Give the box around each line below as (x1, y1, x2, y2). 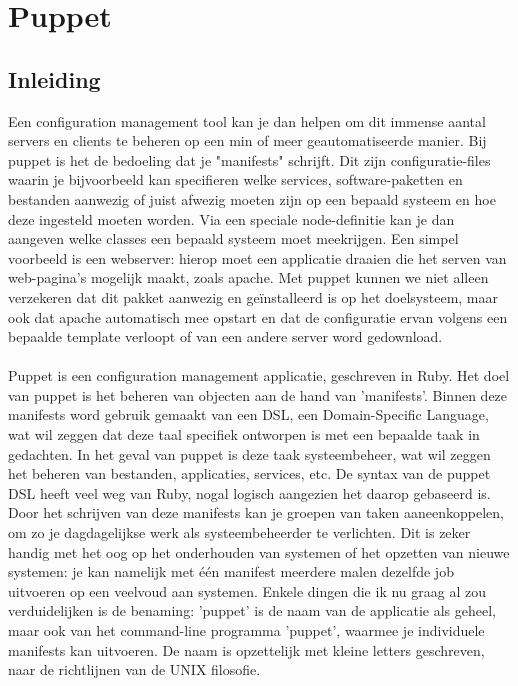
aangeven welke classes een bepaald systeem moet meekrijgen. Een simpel (8, 228, 459, 249)
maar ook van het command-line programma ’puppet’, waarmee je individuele (8, 620, 485, 641)
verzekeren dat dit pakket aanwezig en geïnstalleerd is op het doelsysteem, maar (8, 286, 499, 307)
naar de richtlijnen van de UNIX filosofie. (8, 659, 261, 680)
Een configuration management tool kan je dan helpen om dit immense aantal (8, 110, 486, 131)
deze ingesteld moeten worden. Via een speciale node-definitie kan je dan (8, 208, 455, 229)
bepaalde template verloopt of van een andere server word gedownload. (8, 326, 443, 347)
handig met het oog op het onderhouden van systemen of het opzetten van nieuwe (8, 541, 510, 562)
